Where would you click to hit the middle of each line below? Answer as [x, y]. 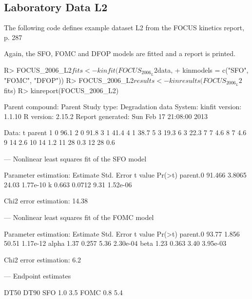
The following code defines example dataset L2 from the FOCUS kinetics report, [124, 28]
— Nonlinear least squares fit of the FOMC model [79, 217]
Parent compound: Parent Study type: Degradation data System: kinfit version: [123, 107]
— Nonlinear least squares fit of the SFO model [75, 158]
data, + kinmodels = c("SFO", [203, 70]
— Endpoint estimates [38, 276]
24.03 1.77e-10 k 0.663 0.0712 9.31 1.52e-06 [68, 184]
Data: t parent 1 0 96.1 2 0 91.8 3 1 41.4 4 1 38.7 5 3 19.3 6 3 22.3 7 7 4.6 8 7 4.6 [125, 132]
